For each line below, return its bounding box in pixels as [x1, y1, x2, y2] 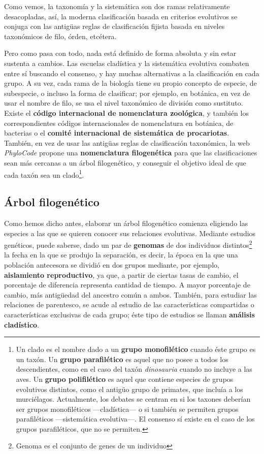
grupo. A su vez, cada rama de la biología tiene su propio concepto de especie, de [4, 78, 257, 88]
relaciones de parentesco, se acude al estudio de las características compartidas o [4, 299, 254, 310]
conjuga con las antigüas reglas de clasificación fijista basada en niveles [4, 21, 225, 31]
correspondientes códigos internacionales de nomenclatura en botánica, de [4, 117, 234, 128]
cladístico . [4, 319, 40, 330]
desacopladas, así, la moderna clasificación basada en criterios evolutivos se [4, 11, 238, 21]
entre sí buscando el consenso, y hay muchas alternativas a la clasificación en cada [4, 68, 259, 78]
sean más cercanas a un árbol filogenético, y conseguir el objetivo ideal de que [4, 157, 246, 168]
